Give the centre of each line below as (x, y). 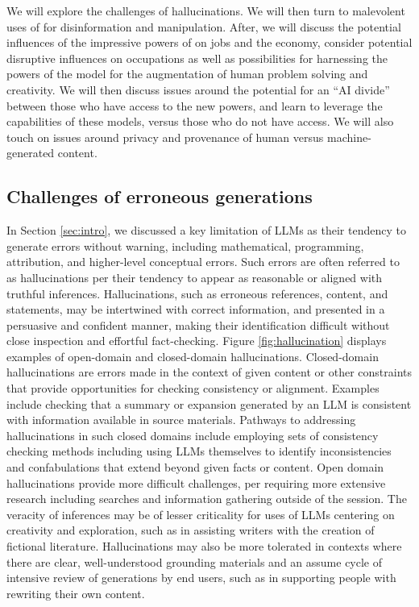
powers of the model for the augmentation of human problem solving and (187, 74)
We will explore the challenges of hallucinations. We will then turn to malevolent (206, 10)
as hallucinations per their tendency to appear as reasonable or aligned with (195, 277)
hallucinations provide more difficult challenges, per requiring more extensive (196, 482)
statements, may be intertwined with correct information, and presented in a (196, 309)
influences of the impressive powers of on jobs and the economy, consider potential (209, 42)
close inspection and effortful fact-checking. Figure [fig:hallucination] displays (197, 341)
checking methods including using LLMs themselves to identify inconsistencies (199, 451)
